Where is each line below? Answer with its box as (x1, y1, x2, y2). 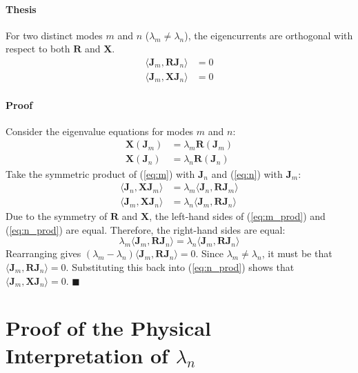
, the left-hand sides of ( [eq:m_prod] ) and (149, 209, 326, 223)
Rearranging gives (6, 246, 81, 261)
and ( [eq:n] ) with (211, 166, 283, 181)
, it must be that (261, 246, 332, 261)
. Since (195, 246, 223, 261)
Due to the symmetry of (6, 209, 108, 223)
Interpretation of (6, 341, 168, 369)
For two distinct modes (6, 28, 103, 42)
